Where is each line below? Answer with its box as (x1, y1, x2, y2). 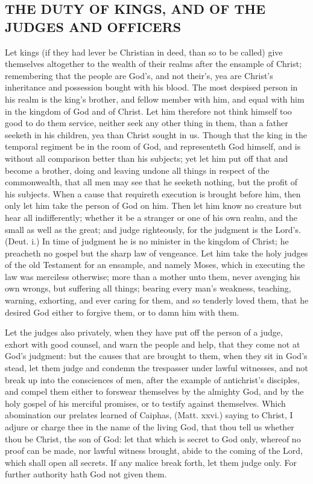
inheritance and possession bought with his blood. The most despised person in (5, 81, 298, 94)
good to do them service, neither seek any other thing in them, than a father (5, 116, 288, 129)
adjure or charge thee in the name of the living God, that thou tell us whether (5, 421, 294, 433)
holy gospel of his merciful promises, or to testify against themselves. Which (5, 396, 286, 409)
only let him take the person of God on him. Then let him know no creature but (5, 199, 302, 212)
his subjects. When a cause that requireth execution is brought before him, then (5, 187, 301, 200)
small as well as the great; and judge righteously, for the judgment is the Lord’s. (5, 223, 301, 235)
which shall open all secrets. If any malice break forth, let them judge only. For (5, 456, 297, 468)
